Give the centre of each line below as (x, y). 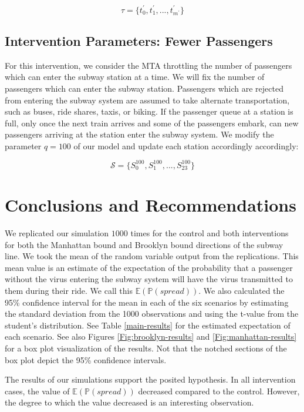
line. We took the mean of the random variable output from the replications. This (152, 256)
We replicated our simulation (57, 233)
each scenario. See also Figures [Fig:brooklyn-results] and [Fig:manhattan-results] (151, 336)
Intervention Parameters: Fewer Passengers (139, 40)
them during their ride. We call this (69, 291)
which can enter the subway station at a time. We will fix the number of (135, 77)
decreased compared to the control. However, (219, 391)
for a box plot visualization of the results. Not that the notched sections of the (146, 348)
